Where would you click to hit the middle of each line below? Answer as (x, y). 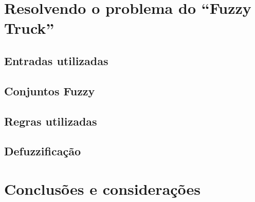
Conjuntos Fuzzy (50, 90)
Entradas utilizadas (56, 60)
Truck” (29, 28)
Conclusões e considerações (103, 188)
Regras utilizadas (51, 121)
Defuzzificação (42, 151)
